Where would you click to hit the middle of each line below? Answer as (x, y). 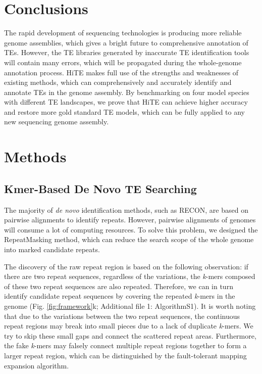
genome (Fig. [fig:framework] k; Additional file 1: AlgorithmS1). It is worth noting (130, 306)
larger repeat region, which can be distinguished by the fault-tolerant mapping (125, 355)
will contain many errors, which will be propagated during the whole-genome (123, 62)
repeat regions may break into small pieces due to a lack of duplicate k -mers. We (129, 326)
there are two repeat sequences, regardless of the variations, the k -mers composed (130, 276)
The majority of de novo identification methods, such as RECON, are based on (126, 209)
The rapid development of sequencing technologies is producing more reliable (123, 33)
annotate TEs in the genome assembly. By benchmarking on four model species (127, 92)
